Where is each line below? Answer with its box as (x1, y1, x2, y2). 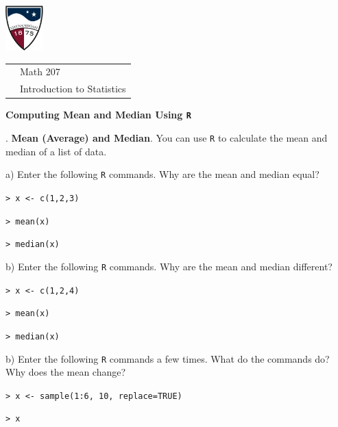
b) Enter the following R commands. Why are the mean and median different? (5, 259, 333, 273)
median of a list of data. (5, 144, 107, 158)
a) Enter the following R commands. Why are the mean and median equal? (5, 167, 319, 181)
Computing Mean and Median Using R (5, 107, 191, 122)
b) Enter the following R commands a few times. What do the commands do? (5, 351, 330, 365)
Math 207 (20, 64, 60, 79)
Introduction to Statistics (20, 81, 126, 96)
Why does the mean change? (5, 365, 126, 379)
